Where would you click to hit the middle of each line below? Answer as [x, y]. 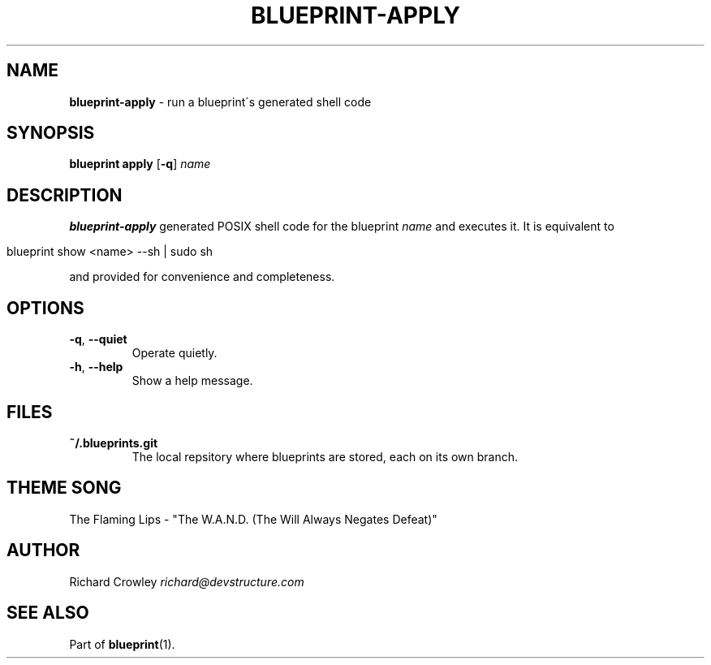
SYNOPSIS [51, 133]
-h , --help [96, 367]
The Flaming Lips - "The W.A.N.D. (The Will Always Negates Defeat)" [253, 519]
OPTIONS [45, 308]
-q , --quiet [98, 339]
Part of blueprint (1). [122, 644]
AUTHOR [43, 551]
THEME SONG [64, 488]
